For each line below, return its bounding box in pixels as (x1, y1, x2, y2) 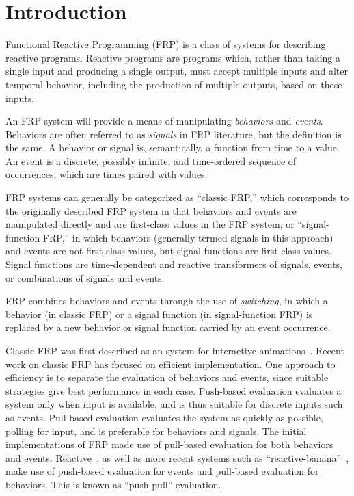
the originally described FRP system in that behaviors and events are (5, 203, 297, 218)
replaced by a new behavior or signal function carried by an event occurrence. (5, 320, 331, 335)
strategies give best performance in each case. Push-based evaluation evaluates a (5, 383, 342, 397)
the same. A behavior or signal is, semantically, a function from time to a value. (5, 140, 340, 155)
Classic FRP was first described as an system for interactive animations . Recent (5, 343, 344, 357)
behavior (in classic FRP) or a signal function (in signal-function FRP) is (5, 306, 313, 321)
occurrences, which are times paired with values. (5, 167, 208, 181)
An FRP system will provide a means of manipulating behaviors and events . (5, 114, 323, 128)
